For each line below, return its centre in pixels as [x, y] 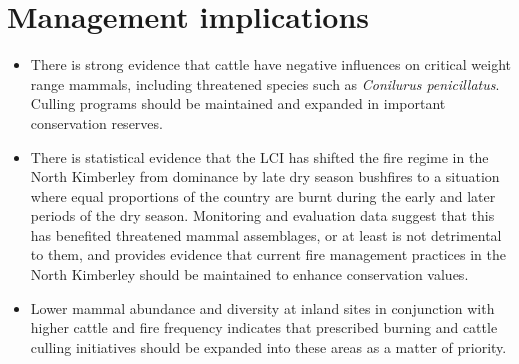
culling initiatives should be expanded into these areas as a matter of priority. [268, 346]
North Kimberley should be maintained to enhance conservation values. [249, 274]
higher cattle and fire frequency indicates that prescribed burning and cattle [264, 327]
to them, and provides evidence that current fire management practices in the [268, 254]
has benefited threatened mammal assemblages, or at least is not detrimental [266, 234]
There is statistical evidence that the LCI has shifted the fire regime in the [259, 156]
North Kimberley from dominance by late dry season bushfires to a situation [265, 176]
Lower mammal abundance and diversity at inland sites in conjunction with [262, 307]
